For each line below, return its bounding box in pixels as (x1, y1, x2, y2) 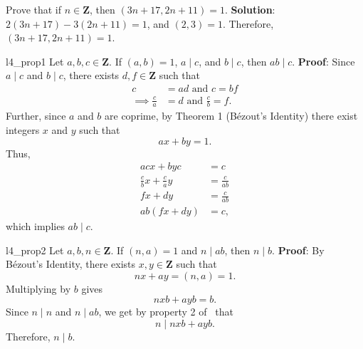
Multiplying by (6, 281, 71, 296)
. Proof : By (272, 242, 325, 257)
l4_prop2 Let (6, 242, 64, 257)
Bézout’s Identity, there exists (6, 256, 136, 271)
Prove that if (6, 2, 62, 16)
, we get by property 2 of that (98, 304, 233, 319)
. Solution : (224, 2, 275, 16)
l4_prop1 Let (6, 53, 64, 68)
